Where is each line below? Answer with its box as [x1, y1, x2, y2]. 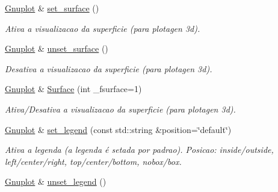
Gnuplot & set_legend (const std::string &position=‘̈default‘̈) [5, 123, 232, 135]
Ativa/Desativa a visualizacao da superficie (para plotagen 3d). [5, 102, 236, 115]
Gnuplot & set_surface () [5, 2, 99, 14]
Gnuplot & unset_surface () [5, 42, 108, 55]
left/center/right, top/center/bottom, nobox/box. [5, 155, 182, 167]
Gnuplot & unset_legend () [5, 175, 107, 188]
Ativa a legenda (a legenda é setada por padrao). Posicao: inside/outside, [5, 143, 274, 156]
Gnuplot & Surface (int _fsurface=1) [5, 82, 142, 95]
